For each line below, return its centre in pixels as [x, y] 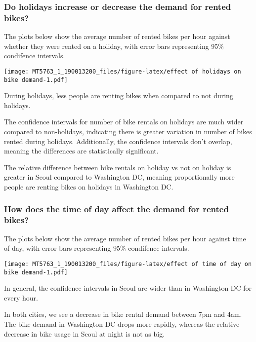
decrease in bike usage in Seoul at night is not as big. [85, 333]
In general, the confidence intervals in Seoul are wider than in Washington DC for [128, 288]
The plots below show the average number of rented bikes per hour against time [125, 238]
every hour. [21, 297]
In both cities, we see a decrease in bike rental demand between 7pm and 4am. [123, 314]
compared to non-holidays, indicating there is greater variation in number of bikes [128, 132]
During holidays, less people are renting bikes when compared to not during [119, 95]
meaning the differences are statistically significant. [81, 151]
